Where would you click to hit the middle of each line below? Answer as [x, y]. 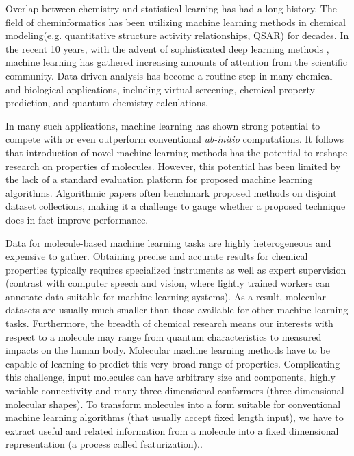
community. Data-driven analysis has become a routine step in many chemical [169, 75]
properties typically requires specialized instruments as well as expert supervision [176, 269]
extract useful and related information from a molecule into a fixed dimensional [172, 430]
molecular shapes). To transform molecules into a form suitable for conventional [173, 404]
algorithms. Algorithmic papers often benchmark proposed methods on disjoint [171, 192]
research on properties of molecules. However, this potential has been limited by [173, 166]
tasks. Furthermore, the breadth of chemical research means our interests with [169, 323]
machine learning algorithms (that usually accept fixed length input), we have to [175, 417]
